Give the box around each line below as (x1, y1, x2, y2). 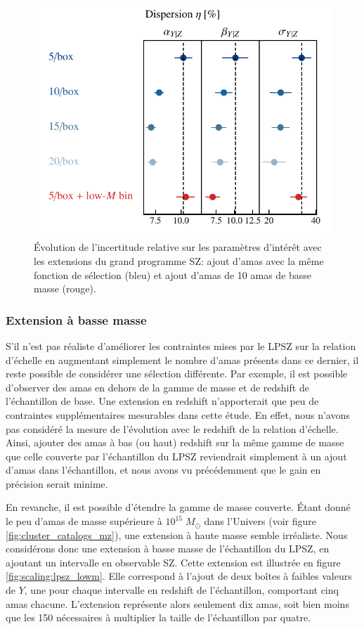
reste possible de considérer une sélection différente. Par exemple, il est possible (6, 366, 348, 381)
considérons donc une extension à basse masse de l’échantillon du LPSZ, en (6, 541, 330, 556)
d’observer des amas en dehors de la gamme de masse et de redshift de (6, 380, 309, 394)
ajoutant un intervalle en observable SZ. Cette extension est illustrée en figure (6, 555, 341, 569)
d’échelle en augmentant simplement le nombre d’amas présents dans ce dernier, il (6, 352, 359, 367)
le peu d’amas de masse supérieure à (6, 514, 162, 529)
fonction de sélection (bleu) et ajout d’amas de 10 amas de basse (34, 267, 312, 282)
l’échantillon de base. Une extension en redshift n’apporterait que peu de (6, 394, 319, 408)
